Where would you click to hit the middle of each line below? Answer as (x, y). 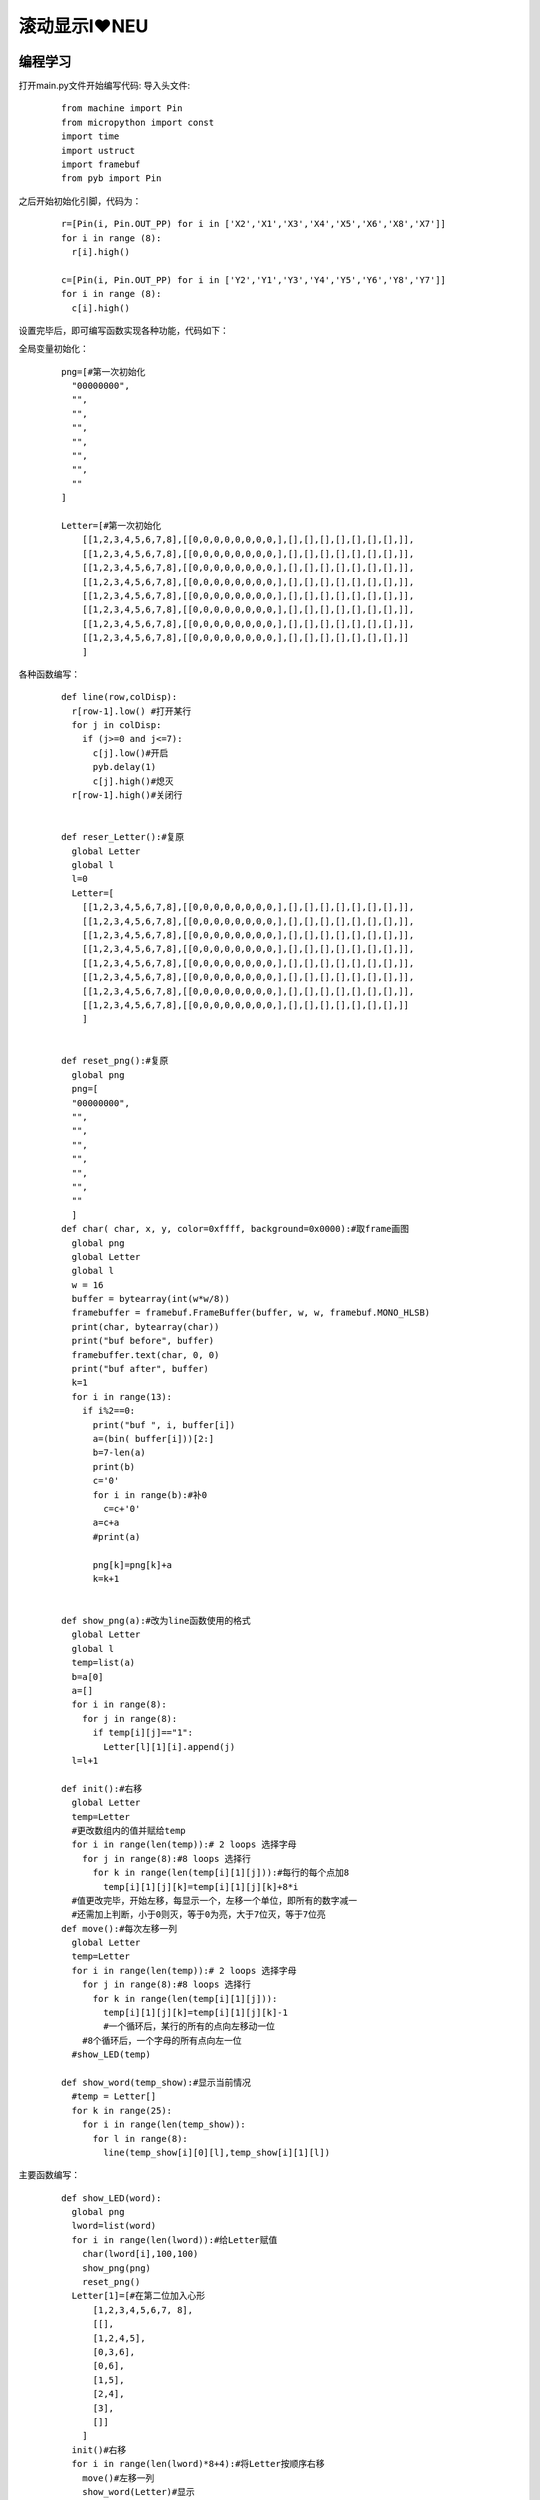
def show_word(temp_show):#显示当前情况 (156, 2082)
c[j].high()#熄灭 (133, 781)
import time (90, 136)
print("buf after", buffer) (140, 1369)
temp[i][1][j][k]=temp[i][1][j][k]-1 (196, 2013)
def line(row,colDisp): (119, 697)
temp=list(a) (103, 1663)
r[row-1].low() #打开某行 (131, 711)
